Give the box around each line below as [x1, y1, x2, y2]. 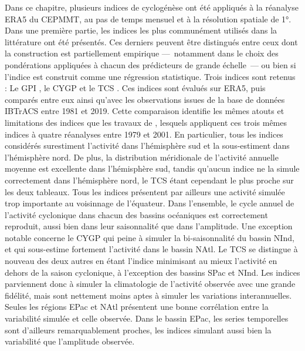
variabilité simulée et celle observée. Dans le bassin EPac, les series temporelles [5, 312, 289, 325]
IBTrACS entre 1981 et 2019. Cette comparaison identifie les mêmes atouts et [5, 105, 284, 117]
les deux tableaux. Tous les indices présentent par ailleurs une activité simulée [5, 185, 285, 198]
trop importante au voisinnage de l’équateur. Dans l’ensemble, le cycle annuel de [5, 197, 294, 209]
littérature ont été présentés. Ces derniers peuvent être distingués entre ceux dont [5, 35, 298, 48]
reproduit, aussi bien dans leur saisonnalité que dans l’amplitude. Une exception [5, 220, 293, 232]
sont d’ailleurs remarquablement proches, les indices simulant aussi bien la [5, 323, 272, 336]
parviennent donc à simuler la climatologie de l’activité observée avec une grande [5, 278, 296, 290]
